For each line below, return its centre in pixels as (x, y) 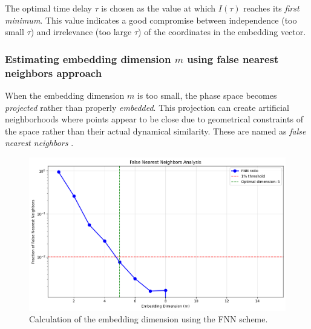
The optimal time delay (48, 8)
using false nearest (233, 58)
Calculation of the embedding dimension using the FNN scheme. (149, 319)
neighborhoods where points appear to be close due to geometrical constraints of (154, 119)
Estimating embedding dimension (88, 58)
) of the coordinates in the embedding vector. (222, 32)
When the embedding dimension (65, 95)
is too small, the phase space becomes (207, 95)
